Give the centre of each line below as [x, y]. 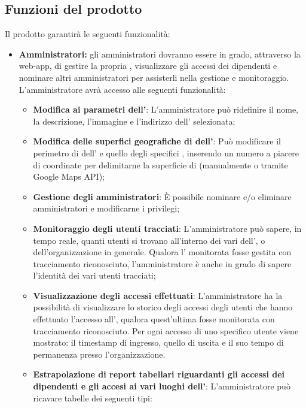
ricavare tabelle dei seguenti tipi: [93, 398]
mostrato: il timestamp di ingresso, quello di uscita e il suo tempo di [158, 342]
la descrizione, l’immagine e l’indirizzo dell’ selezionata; [134, 121]
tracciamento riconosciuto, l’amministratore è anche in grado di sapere [162, 263]
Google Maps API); [69, 176]
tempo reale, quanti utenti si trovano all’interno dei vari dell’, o [149, 240]
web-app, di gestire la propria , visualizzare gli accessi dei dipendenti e [148, 66]
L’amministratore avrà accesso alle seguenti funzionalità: [122, 89]
